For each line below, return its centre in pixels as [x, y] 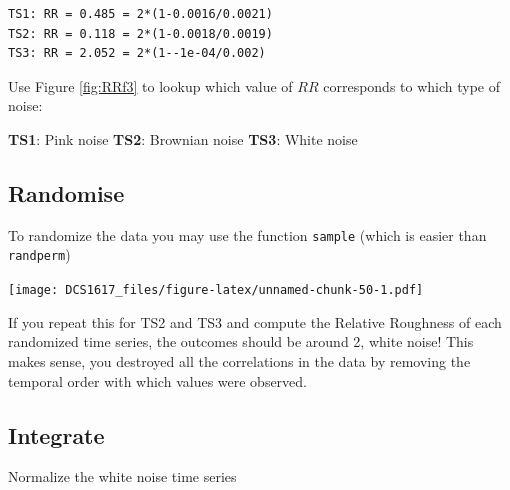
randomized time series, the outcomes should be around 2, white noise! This [241, 341]
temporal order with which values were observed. [157, 380]
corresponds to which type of [412, 85]
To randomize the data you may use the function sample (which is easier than [247, 234]
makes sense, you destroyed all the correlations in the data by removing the [239, 360]
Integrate [56, 434]
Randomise [66, 192]
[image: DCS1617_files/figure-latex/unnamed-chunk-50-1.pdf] [216, 290]
